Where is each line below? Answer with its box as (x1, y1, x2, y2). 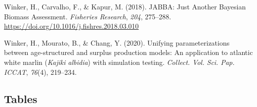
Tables (4, 91, 38, 106)
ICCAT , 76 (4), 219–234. (4, 66, 77, 77)
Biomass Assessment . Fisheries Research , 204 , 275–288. (4, 11, 171, 21)
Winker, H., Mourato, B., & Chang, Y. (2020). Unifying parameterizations (4, 37, 230, 48)
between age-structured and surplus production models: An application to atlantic (4, 47, 253, 57)
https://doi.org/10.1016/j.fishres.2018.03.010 (4, 21, 139, 31)
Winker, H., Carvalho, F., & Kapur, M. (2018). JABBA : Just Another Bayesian (4, 1, 246, 11)
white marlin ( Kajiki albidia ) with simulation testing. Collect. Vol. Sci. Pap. (4, 56, 235, 67)
